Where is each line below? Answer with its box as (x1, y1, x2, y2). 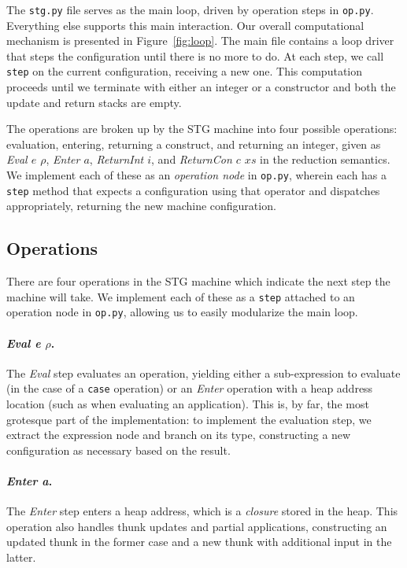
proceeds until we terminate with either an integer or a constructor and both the (6, 79, 396, 95)
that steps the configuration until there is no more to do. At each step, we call (6, 47, 384, 64)
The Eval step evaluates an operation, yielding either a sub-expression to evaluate (6, 364, 401, 381)
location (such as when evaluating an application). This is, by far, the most (6, 396, 369, 412)
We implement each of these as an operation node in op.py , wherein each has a (6, 167, 387, 183)
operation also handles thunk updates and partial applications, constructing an (6, 518, 387, 534)
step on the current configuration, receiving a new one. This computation (6, 63, 362, 79)
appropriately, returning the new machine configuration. (6, 197, 276, 214)
